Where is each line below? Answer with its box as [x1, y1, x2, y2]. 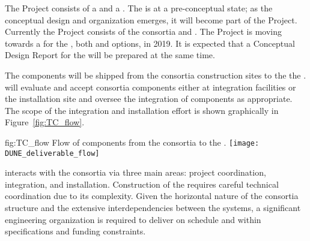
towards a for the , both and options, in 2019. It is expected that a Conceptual [5, 37, 295, 49]
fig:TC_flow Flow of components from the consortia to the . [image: [5, 135, 260, 148]
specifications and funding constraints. [5, 225, 146, 237]
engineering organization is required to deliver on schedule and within [5, 213, 261, 225]
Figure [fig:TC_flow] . [5, 116, 85, 128]
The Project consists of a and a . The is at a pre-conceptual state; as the [5, 2, 273, 14]
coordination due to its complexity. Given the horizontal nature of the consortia [5, 189, 299, 202]
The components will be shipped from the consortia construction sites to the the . [5, 68, 306, 81]
